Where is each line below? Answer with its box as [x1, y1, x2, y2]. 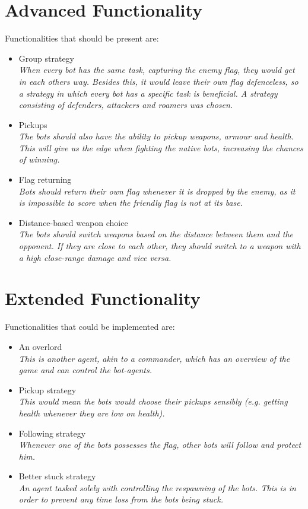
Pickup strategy [18, 383, 77, 396]
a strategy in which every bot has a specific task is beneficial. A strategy [18, 87, 278, 99]
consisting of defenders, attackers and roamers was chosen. [18, 98, 233, 111]
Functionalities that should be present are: [5, 32, 159, 44]
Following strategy [18, 427, 86, 439]
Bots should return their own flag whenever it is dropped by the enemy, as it [18, 184, 296, 197]
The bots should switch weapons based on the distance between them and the [18, 228, 294, 240]
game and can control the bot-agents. [18, 364, 152, 376]
